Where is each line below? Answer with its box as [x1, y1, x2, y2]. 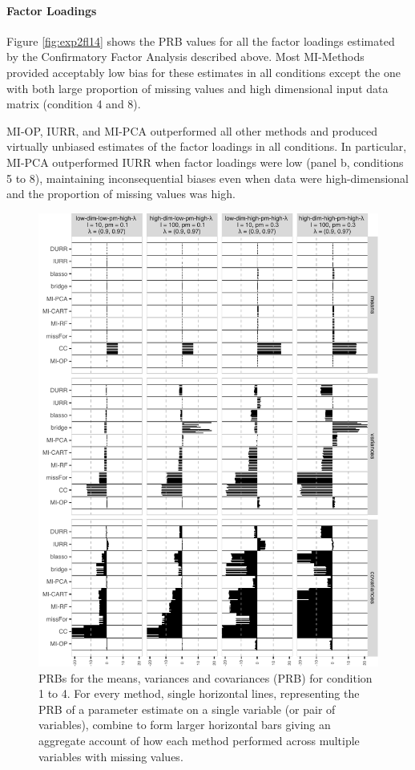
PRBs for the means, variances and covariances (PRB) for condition [38, 669, 373, 686]
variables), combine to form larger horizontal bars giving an [38, 716, 331, 733]
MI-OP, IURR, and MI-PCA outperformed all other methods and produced [6, 122, 378, 139]
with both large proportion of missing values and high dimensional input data [6, 79, 389, 96]
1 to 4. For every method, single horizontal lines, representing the [38, 685, 360, 702]
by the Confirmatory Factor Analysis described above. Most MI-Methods [6, 48, 365, 65]
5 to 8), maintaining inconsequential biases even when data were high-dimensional [6, 169, 409, 186]
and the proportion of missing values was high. [6, 185, 236, 202]
